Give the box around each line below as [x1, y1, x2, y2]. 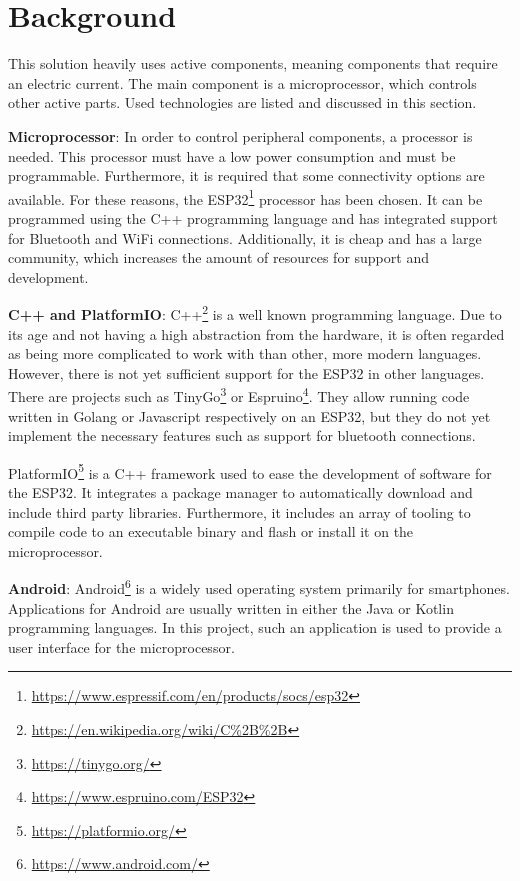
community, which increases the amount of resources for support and [8, 247, 429, 268]
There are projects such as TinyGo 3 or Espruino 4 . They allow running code [8, 383, 470, 406]
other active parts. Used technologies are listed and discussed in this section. [8, 92, 477, 113]
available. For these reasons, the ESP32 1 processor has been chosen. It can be [8, 185, 483, 209]
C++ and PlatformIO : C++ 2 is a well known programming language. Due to [8, 301, 502, 324]
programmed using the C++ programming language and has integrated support [8, 207, 498, 228]
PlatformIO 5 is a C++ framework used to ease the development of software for [8, 459, 492, 483]
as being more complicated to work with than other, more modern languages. [8, 343, 482, 364]
